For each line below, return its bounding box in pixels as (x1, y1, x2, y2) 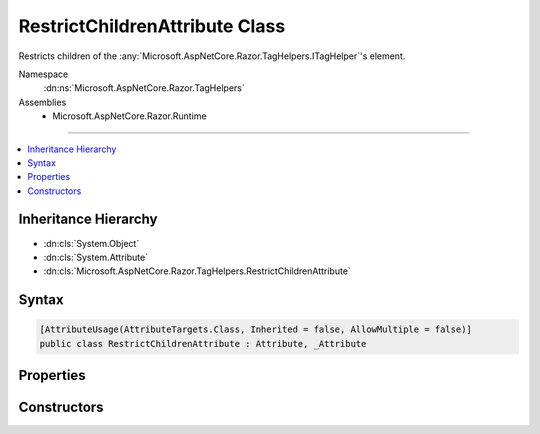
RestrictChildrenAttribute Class (18, 15, 286, 37)
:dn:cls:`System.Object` (43, 237, 140, 249)
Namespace (18, 68, 69, 80)
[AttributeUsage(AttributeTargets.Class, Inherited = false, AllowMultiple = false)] (39, 324, 472, 335)
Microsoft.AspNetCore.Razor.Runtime (52, 110, 207, 122)
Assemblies (18, 96, 67, 108)
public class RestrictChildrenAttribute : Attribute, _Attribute (39, 338, 367, 349)
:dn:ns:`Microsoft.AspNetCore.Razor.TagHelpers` (43, 82, 245, 94)
